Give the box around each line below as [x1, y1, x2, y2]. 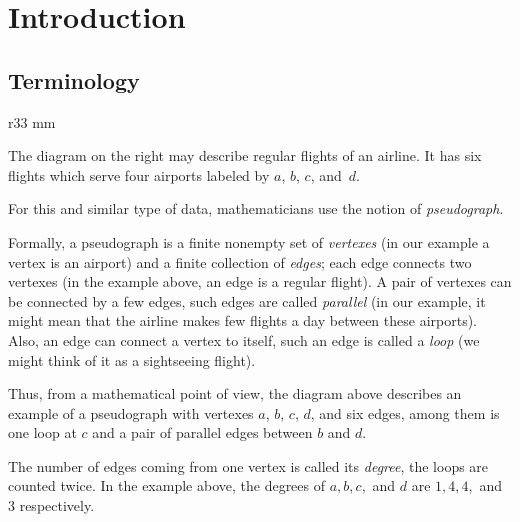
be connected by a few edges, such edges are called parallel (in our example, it [8, 290, 486, 311]
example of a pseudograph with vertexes [8, 402, 254, 423]
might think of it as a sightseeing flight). [8, 349, 256, 370]
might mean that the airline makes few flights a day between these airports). [8, 310, 477, 331]
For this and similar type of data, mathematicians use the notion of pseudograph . [8, 198, 504, 219]
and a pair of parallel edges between [92, 422, 313, 443]
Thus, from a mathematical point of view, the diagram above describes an [8, 383, 462, 404]
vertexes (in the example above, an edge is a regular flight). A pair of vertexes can [8, 271, 512, 292]
